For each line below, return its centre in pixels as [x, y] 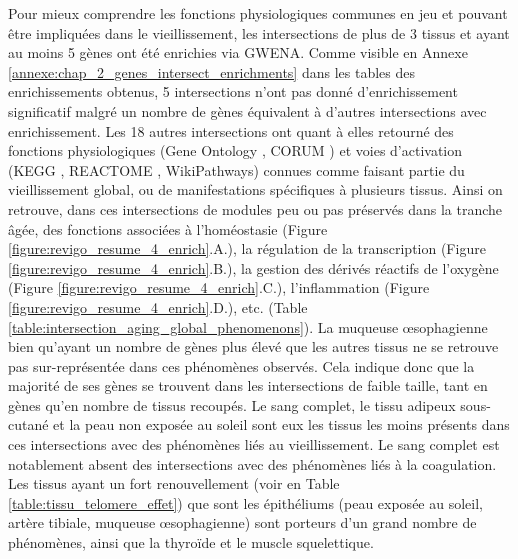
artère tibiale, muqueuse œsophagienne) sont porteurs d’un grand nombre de [242, 522]
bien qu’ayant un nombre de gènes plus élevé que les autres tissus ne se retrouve [253, 346]
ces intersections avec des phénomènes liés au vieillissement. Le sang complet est [254, 444]
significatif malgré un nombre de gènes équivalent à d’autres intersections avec [247, 110]
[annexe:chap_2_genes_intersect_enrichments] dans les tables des [211, 71]
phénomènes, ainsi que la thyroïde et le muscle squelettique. [191, 542]
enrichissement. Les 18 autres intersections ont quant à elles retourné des [231, 130]
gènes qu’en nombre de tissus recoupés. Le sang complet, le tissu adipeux [232, 404]
